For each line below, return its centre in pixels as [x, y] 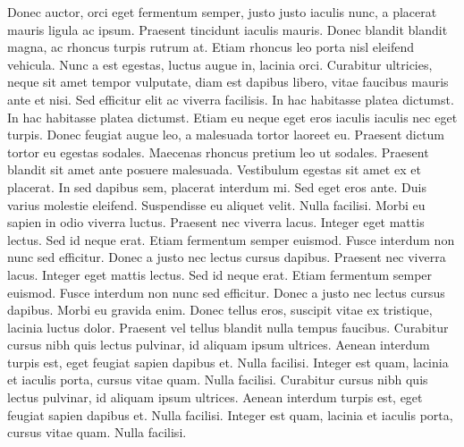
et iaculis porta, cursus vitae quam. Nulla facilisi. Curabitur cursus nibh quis [218, 380]
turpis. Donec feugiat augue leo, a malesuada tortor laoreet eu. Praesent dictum [226, 135]
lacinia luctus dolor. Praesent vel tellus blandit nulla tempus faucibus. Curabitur [228, 327]
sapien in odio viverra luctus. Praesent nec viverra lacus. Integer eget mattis [216, 222]
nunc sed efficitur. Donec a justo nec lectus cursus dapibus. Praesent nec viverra [227, 257]
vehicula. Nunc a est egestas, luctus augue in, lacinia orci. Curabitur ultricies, [220, 64]
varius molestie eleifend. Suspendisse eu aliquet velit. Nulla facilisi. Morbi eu [216, 204]
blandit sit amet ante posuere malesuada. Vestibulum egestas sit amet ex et [214, 169]
